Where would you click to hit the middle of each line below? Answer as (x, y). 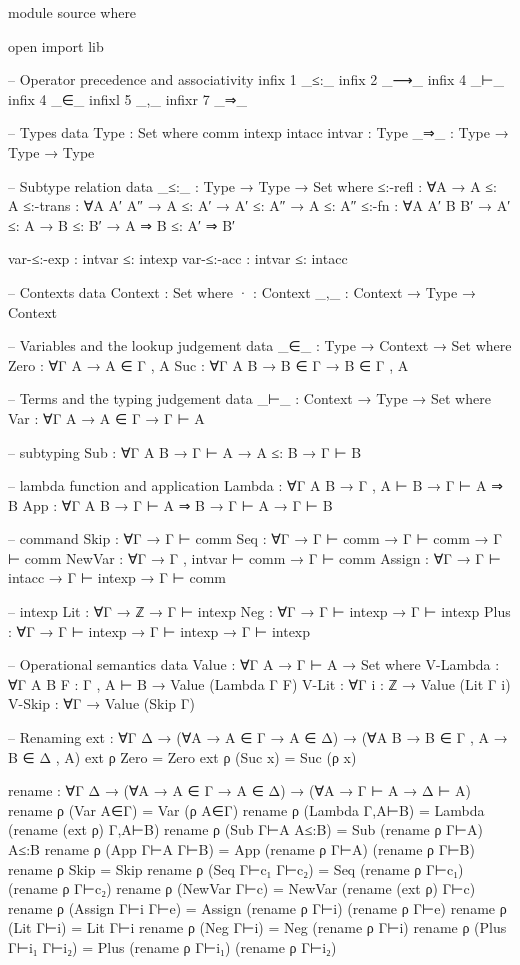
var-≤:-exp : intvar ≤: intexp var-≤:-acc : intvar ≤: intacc (178, 258)
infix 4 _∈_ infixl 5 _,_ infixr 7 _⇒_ (128, 98)
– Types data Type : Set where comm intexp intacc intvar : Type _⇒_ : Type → (258, 132)
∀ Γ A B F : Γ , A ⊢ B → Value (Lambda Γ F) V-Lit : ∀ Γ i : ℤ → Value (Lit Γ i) (259, 683)
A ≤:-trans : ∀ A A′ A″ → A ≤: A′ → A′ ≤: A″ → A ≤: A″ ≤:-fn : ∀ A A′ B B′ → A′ (259, 205)
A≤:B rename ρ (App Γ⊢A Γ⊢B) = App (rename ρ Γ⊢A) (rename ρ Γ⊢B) (241, 849)
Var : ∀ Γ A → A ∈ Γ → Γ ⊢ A (106, 417)
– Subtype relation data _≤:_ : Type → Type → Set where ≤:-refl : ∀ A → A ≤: (252, 185)
